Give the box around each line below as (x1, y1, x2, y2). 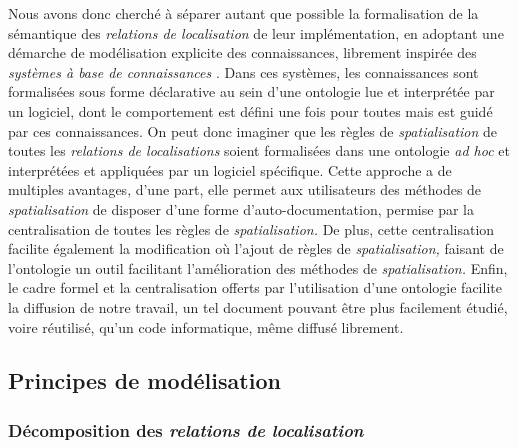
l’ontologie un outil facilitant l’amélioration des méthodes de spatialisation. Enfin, (8, 257, 508, 278)
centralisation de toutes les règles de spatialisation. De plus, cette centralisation (8, 218, 495, 239)
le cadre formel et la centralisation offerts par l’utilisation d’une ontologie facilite (8, 277, 502, 298)
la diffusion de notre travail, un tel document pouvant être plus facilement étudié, (8, 296, 508, 317)
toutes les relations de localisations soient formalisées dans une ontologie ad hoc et (8, 140, 510, 161)
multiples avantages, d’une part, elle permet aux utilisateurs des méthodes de (8, 179, 482, 200)
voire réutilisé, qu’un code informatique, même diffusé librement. (8, 316, 404, 337)
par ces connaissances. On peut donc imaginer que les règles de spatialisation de (8, 120, 498, 141)
